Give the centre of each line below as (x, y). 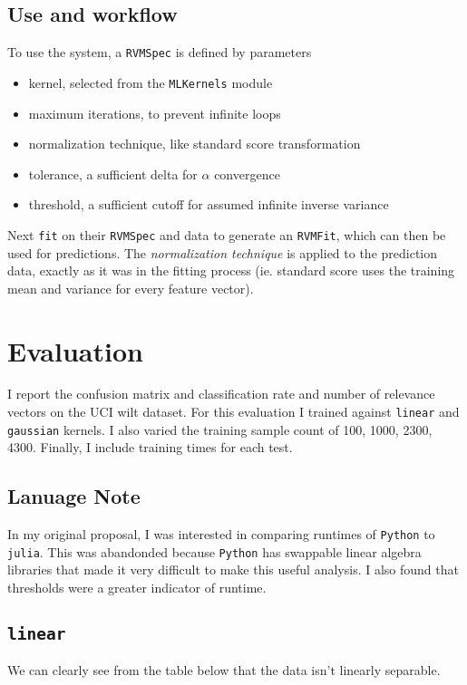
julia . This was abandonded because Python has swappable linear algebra (214, 551)
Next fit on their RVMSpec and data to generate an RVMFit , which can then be (227, 234)
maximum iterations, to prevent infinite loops (155, 113)
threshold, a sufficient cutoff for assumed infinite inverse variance (209, 204)
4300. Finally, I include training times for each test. (150, 447)
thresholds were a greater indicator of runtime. (137, 588)
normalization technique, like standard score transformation (195, 144)
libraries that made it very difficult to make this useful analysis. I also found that (233, 569)
